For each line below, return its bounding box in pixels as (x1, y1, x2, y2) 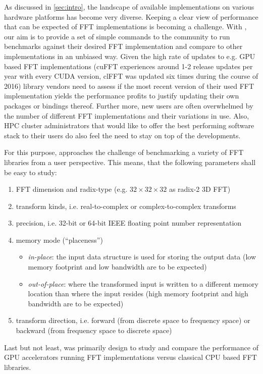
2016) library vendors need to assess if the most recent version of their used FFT (4, 80, 254, 91)
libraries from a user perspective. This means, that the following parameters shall (4, 156, 256, 167)
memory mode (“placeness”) (16, 234, 103, 245)
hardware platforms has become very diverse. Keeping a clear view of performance (4, 11, 258, 22)
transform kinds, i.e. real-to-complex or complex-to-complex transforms (16, 200, 236, 211)
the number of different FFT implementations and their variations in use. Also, (4, 110, 249, 121)
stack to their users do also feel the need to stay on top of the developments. (4, 130, 241, 140)
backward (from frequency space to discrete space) (16, 325, 172, 336)
